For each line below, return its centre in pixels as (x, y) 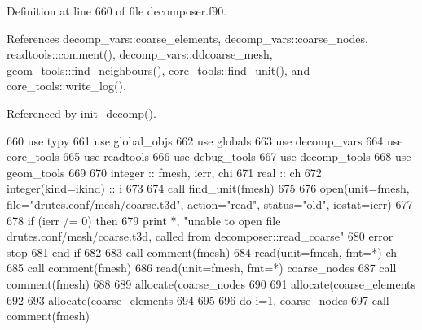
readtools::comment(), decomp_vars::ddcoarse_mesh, (140, 54)
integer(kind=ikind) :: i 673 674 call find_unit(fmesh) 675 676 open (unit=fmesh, (208, 188)
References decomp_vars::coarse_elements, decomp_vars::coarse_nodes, (187, 38)
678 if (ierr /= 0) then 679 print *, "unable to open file (144, 220)
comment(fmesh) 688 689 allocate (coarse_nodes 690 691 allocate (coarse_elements (211, 283)
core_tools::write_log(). (66, 86)
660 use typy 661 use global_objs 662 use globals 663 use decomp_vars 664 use (205, 140)
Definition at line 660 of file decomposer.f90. (117, 11)
